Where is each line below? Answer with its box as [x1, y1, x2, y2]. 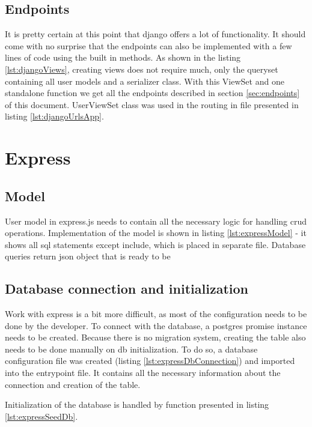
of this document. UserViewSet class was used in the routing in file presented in [5, 98, 299, 111]
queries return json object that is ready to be [5, 250, 171, 262]
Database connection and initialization [5, 279, 248, 298]
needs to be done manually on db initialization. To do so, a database [5, 342, 258, 355]
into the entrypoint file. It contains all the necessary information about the [5, 366, 281, 379]
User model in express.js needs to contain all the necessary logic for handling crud [5, 214, 307, 227]
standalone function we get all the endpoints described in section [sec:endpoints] [5, 86, 300, 99]
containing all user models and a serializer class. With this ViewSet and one [5, 74, 284, 87]
